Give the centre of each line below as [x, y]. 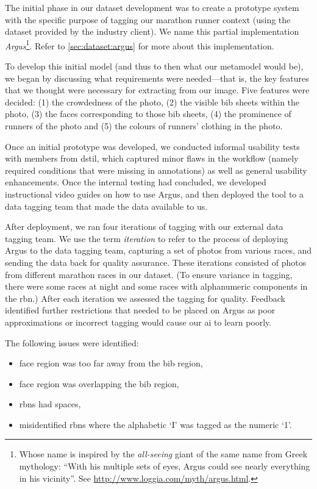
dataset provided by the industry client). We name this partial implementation [152, 31]
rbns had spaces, [50, 404]
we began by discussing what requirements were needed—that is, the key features [157, 78]
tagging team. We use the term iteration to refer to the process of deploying [147, 238]
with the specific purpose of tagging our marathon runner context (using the [148, 19]
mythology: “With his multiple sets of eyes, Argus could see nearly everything [165, 466]
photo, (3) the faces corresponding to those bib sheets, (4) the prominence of [148, 114]
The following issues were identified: [72, 342]
